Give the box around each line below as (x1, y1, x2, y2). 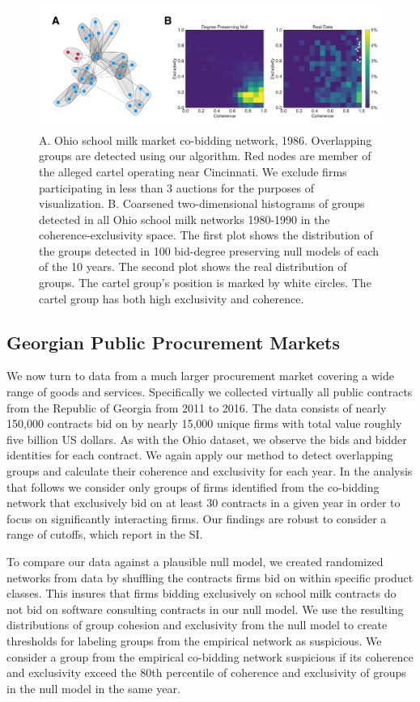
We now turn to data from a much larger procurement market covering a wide (6, 367, 395, 384)
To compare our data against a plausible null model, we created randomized (6, 552, 384, 569)
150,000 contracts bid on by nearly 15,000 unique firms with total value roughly (6, 415, 402, 432)
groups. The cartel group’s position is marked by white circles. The (39, 274, 371, 291)
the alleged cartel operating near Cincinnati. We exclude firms (39, 163, 347, 180)
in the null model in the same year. (6, 679, 180, 696)
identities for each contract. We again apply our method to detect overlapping (6, 446, 393, 463)
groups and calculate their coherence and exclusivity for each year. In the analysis (6, 463, 413, 480)
